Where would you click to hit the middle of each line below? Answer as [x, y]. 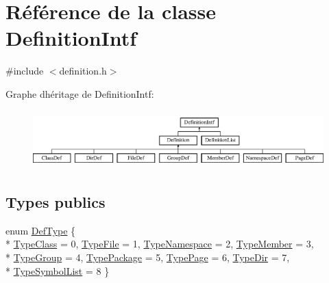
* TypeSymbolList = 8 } [58, 270]
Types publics [56, 202]
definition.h [83, 71]
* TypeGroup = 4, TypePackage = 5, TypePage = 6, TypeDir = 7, [148, 257]
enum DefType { [41, 230]
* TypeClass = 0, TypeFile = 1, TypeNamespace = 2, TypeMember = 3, [160, 244]
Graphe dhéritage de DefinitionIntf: [80, 93]
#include [25, 71]
